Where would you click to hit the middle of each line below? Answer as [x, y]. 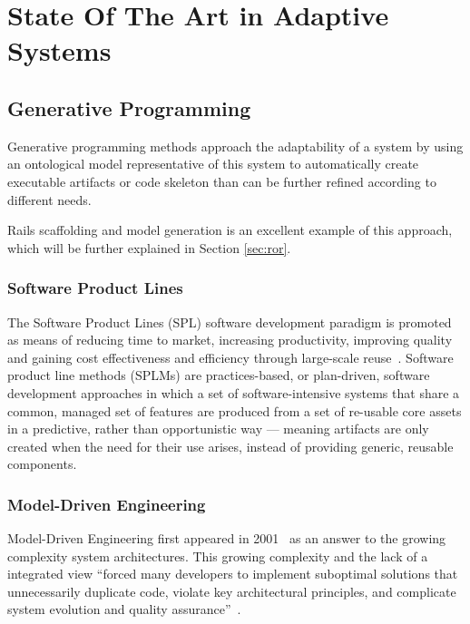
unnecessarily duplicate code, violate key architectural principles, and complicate [232, 591]
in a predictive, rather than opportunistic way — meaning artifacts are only [218, 429]
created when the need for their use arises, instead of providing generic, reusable [230, 446]
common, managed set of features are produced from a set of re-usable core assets [235, 410]
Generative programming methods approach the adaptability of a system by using [235, 146]
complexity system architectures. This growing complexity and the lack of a [218, 556]
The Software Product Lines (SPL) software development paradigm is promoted [230, 322]
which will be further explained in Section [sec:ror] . [149, 247]
